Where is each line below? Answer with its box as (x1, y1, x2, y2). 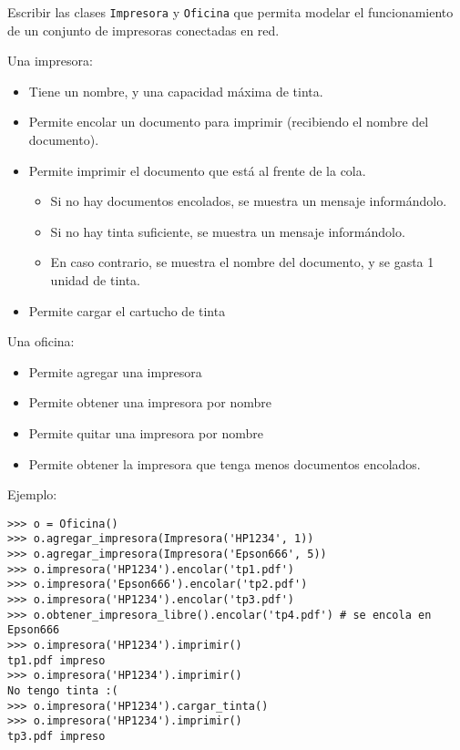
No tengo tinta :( (7, 683, 118, 697)
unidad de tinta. (50, 271, 141, 289)
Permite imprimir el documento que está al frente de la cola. (28, 160, 366, 180)
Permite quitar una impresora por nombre (28, 423, 263, 442)
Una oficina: (7, 332, 75, 351)
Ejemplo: (7, 485, 57, 504)
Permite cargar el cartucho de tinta (28, 301, 226, 320)
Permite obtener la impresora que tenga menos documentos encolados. (28, 454, 421, 473)
